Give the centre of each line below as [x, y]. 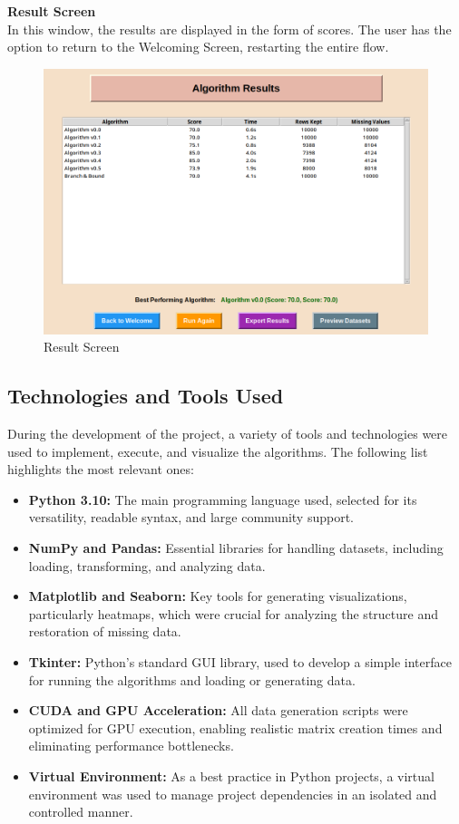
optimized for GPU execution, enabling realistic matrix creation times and [235, 727]
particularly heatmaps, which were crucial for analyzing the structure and [233, 613]
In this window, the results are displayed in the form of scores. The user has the [229, 29]
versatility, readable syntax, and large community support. [191, 517]
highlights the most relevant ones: [101, 469]
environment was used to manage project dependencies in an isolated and [233, 794]
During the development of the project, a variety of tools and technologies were [228, 434]
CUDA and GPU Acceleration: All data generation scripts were [218, 710]
